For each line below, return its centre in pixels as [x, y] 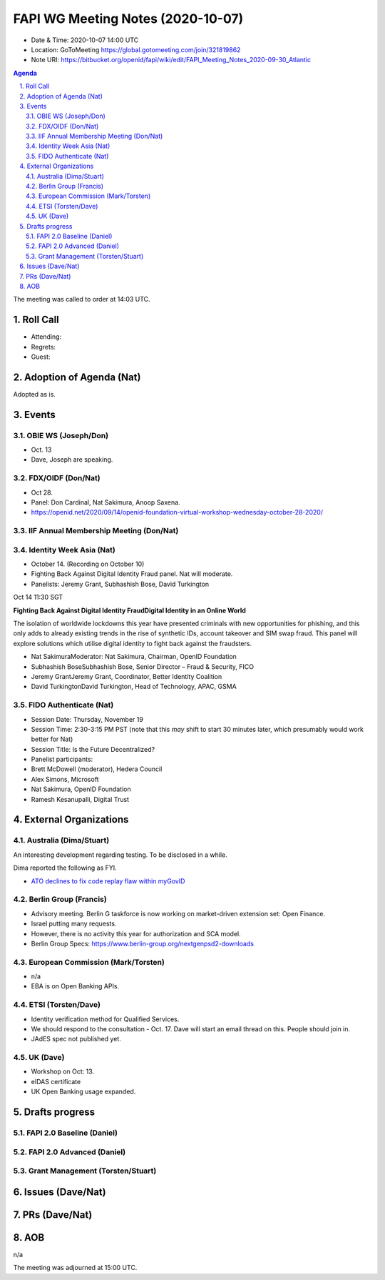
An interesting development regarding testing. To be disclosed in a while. [120, 855]
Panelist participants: [62, 759]
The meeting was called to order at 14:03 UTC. [82, 299]
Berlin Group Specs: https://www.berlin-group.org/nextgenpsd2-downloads [143, 943]
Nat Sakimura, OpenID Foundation [81, 789]
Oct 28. [42, 492]
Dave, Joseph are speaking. [72, 460]
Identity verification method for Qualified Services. [105, 1019]
